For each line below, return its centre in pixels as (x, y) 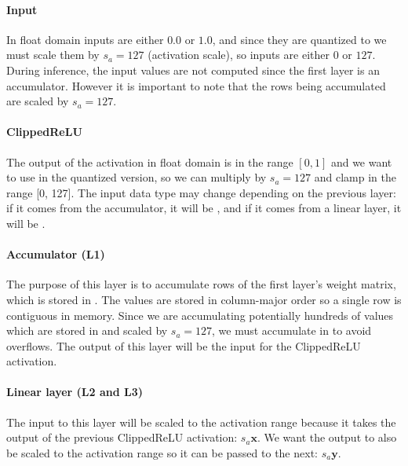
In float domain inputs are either (85, 39)
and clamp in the (355, 177)
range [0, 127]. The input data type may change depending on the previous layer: (201, 192)
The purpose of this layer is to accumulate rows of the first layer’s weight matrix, (201, 284)
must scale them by (53, 55)
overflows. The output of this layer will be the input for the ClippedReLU (184, 345)
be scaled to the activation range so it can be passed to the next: (162, 452)
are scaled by (38, 101)
